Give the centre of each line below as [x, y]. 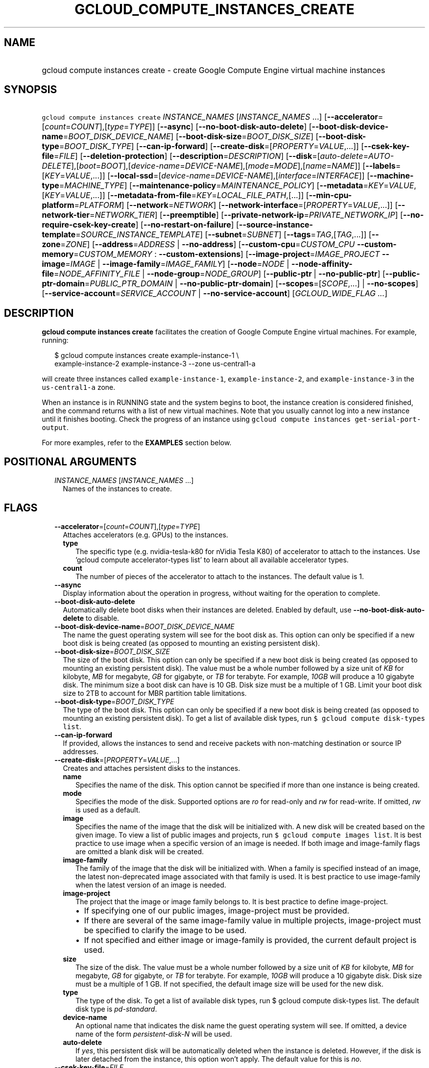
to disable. [102, 618]
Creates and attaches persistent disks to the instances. [152, 768]
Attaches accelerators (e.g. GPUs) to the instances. [145, 534]
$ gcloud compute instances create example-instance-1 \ [147, 356]
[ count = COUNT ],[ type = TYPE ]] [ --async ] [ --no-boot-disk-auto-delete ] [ [177, 127]
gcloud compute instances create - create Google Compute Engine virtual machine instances [214, 70]
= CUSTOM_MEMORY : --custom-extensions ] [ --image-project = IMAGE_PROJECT [227, 254]
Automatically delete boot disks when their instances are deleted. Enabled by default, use [207, 610]
